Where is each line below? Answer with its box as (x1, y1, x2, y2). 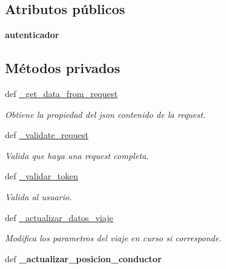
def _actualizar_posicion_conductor (5, 252, 162, 265)
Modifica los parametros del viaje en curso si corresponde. (5, 232, 222, 244)
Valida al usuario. (5, 190, 72, 203)
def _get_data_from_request (5, 87, 118, 99)
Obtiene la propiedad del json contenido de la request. (5, 107, 206, 120)
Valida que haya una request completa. (5, 149, 149, 162)
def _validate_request (5, 128, 88, 141)
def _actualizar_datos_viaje (5, 211, 114, 224)
